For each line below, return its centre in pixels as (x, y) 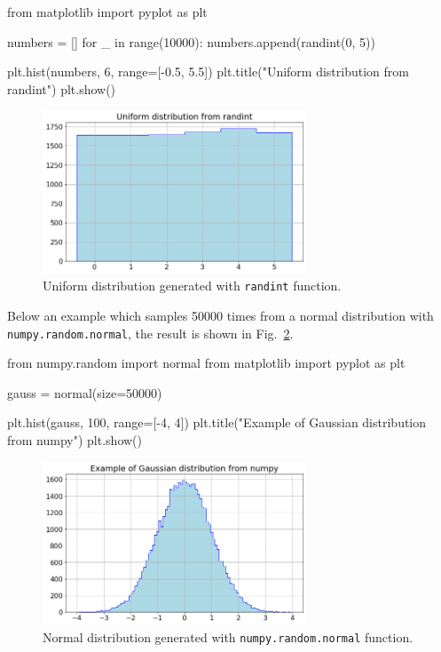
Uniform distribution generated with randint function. (192, 286)
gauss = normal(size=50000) (85, 392)
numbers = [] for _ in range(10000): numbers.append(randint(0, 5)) (191, 41)
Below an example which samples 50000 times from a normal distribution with (220, 315)
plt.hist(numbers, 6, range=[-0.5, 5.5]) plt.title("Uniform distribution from (208, 72)
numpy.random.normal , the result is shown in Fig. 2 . (150, 333)
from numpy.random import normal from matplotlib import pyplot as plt (206, 363)
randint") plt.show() (62, 88)
